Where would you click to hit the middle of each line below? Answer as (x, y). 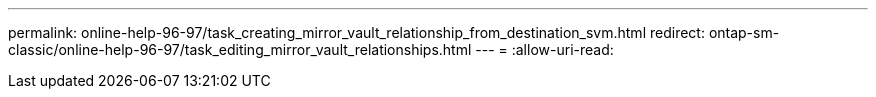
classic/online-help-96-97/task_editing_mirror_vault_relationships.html (240, 49)
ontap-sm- (744, 32)
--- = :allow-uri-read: (544, 49)
